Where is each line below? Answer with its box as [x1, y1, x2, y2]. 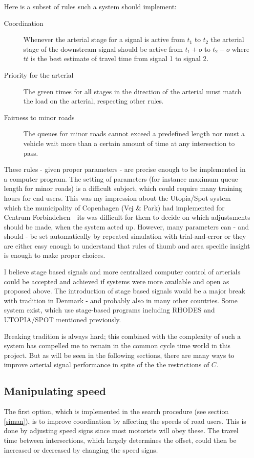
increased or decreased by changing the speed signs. [4, 444, 158, 455]
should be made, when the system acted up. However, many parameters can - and [4, 221, 249, 231]
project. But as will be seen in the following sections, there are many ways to [4, 350, 234, 360]
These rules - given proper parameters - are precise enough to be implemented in [4, 164, 246, 174]
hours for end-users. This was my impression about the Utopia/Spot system [4, 192, 231, 203]
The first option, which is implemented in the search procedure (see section [4, 406, 229, 416]
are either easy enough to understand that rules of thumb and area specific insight [4, 240, 250, 250]
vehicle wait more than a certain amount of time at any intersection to [23, 138, 235, 148]
